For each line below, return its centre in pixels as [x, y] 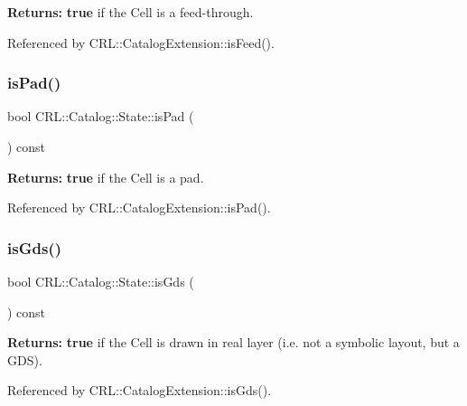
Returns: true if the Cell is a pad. [106, 177]
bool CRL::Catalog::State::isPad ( [101, 116]
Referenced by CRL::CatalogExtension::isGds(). [140, 390]
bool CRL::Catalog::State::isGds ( [101, 281]
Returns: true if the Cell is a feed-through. [131, 12]
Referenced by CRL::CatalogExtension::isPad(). [139, 208]
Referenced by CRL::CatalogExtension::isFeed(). [141, 42]
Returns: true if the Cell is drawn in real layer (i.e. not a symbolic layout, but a [233, 342]
